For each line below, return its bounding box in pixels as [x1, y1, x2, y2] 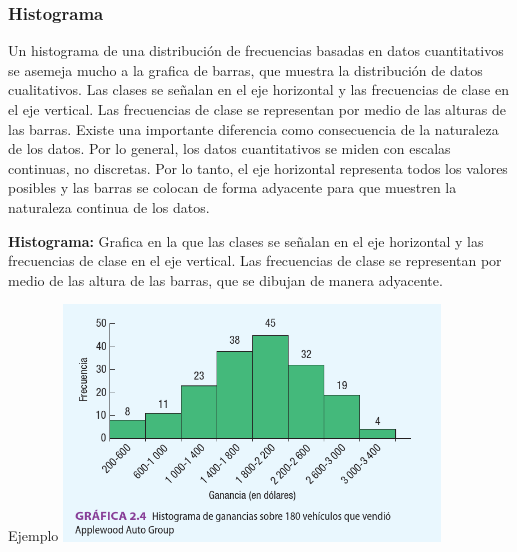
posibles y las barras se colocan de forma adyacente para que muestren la [8, 177, 457, 198]
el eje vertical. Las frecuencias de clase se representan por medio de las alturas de [8, 99, 506, 119]
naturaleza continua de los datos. [8, 196, 210, 217]
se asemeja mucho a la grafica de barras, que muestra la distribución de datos [8, 59, 483, 80]
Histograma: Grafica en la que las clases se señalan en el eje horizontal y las [8, 230, 484, 251]
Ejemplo [8, 525, 59, 546]
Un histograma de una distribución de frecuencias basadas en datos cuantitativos [8, 40, 504, 61]
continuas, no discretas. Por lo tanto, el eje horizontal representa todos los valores [8, 157, 508, 178]
